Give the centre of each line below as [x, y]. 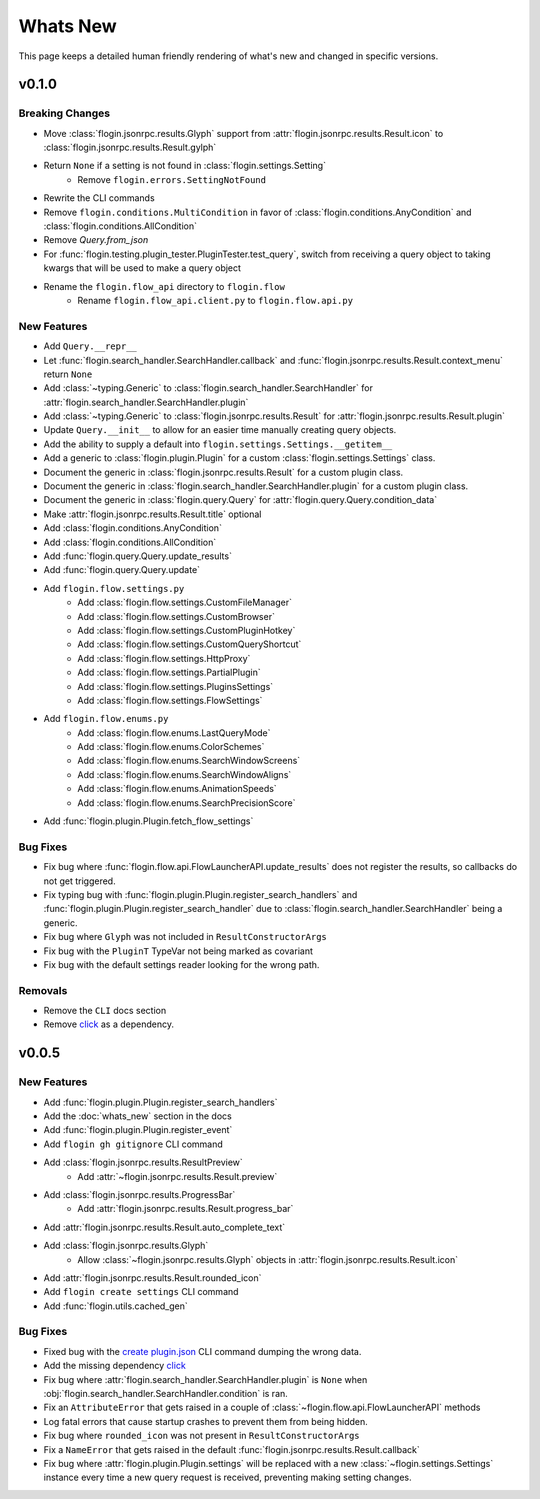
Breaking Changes [64, 113]
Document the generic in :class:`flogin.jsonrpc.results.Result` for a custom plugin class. [223, 472]
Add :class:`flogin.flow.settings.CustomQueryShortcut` [189, 644]
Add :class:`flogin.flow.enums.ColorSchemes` [171, 747]
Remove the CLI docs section [105, 1011]
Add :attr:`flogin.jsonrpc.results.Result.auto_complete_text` [164, 1227]
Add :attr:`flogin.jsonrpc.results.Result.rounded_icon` [152, 1277]
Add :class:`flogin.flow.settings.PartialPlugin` [169, 672]
